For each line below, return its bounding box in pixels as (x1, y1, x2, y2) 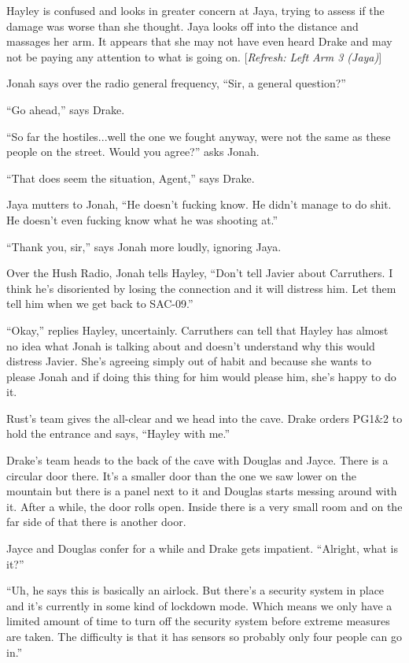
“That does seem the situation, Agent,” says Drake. (6, 169, 255, 186)
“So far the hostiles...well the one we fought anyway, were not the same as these (6, 128, 391, 144)
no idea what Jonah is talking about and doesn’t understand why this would (6, 337, 375, 354)
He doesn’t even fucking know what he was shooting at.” (6, 211, 278, 228)
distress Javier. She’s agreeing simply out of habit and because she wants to (6, 353, 372, 369)
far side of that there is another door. (6, 513, 186, 530)
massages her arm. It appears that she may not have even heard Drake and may (6, 33, 392, 50)
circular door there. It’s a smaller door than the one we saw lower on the (6, 467, 356, 483)
